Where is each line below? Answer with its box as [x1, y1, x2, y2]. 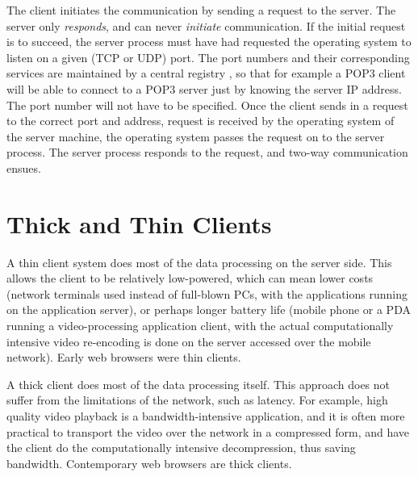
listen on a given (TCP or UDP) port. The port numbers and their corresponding [6, 48, 410, 65]
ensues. [6, 159, 41, 176]
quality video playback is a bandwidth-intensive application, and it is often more [6, 408, 405, 424]
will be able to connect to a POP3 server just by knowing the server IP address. [6, 80, 402, 97]
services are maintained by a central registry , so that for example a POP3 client [6, 65, 406, 82]
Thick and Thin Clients [6, 207, 272, 240]
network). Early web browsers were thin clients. [6, 349, 241, 366]
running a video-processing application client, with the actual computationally [6, 317, 394, 334]
